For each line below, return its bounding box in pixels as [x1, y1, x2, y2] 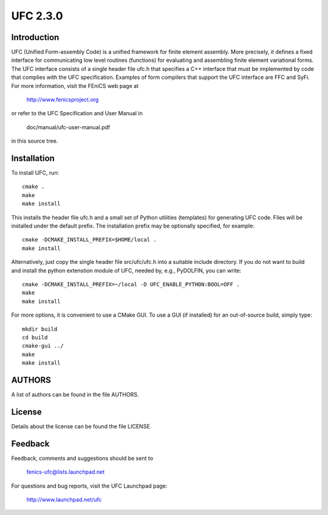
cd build [22, 334, 48, 341]
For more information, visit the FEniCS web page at [11, 82, 139, 89]
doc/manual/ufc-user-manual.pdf [26, 123, 111, 130]
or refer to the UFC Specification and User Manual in [11, 110, 143, 117]
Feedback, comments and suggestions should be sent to [11, 454, 154, 462]
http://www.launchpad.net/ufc [26, 496, 102, 503]
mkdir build [22, 325, 58, 332]
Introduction [11, 32, 60, 42]
